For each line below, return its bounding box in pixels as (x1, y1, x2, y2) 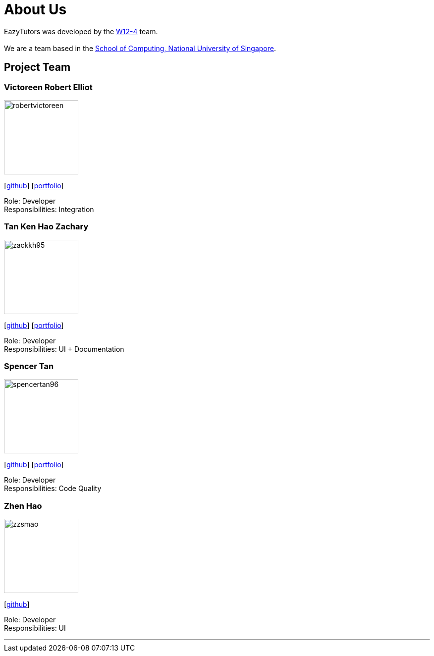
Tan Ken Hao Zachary (4, 221, 89, 232)
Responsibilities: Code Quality (4, 484, 102, 493)
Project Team (4, 61, 71, 74)
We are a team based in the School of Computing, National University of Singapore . (4, 44, 276, 53)
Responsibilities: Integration (4, 205, 94, 214)
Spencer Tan (4, 361, 54, 372)
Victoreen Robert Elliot (4, 82, 93, 92)
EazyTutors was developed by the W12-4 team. (4, 27, 158, 36)
